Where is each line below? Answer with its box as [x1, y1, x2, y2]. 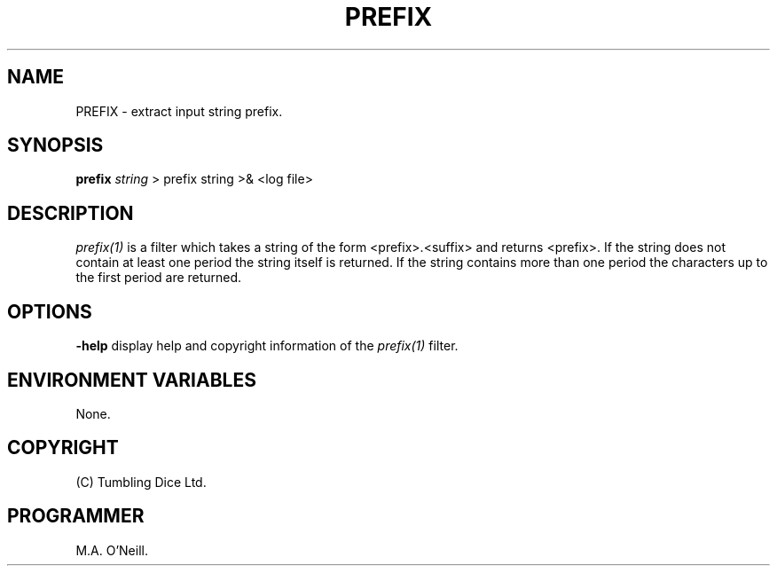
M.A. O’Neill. [75, 542, 148, 558]
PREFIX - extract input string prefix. [75, 103, 283, 119]
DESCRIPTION [7, 201, 134, 224]
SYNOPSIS [7, 134, 104, 157]
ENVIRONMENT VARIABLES [7, 368, 256, 391]
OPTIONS [7, 300, 92, 323]
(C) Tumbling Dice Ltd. [75, 474, 207, 490]
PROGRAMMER [7, 505, 145, 528]
